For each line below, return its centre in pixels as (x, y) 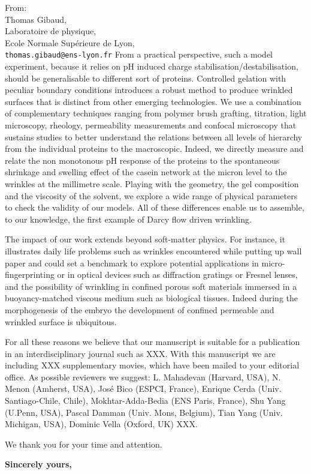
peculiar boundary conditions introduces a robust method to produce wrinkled (149, 90)
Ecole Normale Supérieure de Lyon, (70, 42)
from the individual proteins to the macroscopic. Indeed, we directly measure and (154, 148)
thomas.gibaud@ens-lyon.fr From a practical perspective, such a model (139, 54)
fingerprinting (30, 274)
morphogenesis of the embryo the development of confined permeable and (140, 309)
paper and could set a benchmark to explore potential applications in (132, 262)
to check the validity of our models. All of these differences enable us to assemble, (155, 207)
